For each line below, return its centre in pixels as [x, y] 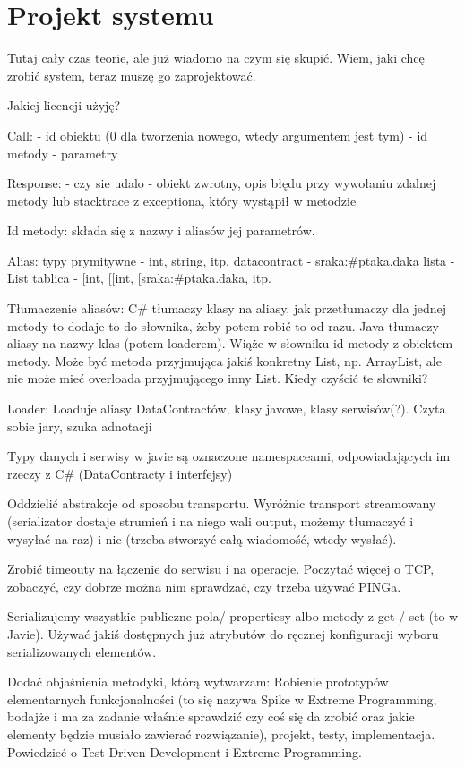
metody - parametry [63, 153]
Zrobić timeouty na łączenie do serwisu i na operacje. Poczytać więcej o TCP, [221, 569]
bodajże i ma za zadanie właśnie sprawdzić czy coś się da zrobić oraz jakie [211, 716]
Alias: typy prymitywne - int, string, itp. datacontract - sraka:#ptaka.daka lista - [231, 260]
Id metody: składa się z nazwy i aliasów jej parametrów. [161, 230]
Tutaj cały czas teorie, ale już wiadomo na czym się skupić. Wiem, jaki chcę [216, 58]
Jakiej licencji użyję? [64, 105]
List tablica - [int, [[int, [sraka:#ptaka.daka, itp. [139, 278]
